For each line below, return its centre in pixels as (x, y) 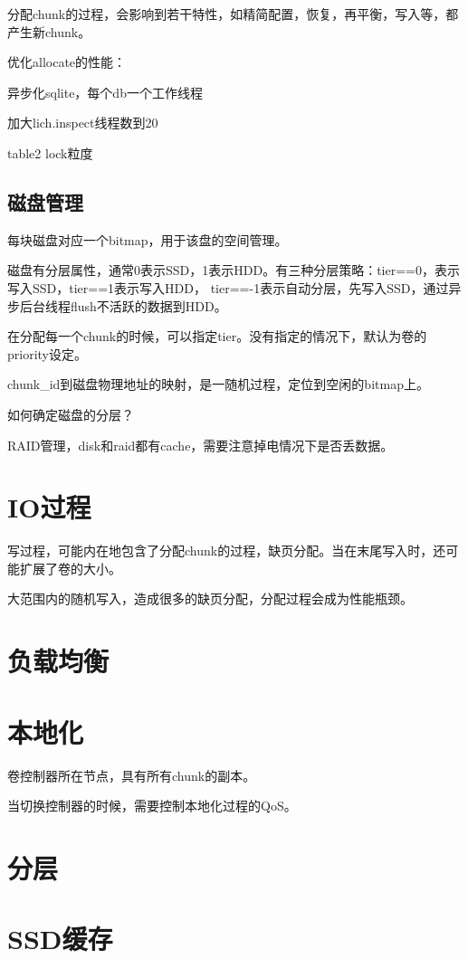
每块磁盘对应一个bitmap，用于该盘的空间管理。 (148, 239)
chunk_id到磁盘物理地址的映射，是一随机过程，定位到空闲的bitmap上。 (218, 384)
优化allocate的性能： (67, 62)
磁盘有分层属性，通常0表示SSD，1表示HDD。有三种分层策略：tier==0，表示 (234, 270)
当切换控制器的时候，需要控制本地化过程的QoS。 (152, 806)
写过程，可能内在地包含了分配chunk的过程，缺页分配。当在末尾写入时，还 (227, 551)
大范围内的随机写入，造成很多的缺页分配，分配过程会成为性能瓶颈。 (210, 598)
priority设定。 (47, 353)
